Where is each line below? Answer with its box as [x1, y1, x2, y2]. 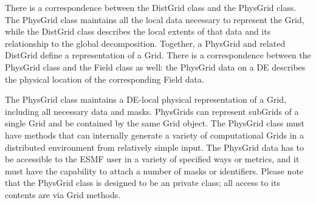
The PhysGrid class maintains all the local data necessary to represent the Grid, [5, 13, 304, 26]
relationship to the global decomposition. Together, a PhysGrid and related [5, 36, 286, 49]
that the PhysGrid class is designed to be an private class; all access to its [5, 176, 280, 189]
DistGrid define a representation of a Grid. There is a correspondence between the [5, 49, 311, 61]
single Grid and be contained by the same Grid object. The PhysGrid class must [5, 117, 305, 129]
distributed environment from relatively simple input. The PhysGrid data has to [5, 140, 304, 153]
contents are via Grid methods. [5, 188, 121, 201]
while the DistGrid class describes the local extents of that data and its [5, 25, 271, 38]
